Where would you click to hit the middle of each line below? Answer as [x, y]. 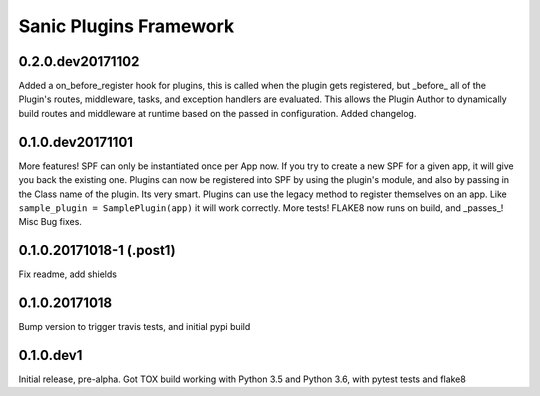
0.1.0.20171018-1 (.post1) [97, 250]
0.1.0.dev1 [50, 355]
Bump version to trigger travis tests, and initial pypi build [134, 327]
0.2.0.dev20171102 [79, 61]
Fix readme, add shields [67, 274]
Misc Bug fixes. [50, 222]
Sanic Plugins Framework [126, 26]
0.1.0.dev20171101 [76, 141]
